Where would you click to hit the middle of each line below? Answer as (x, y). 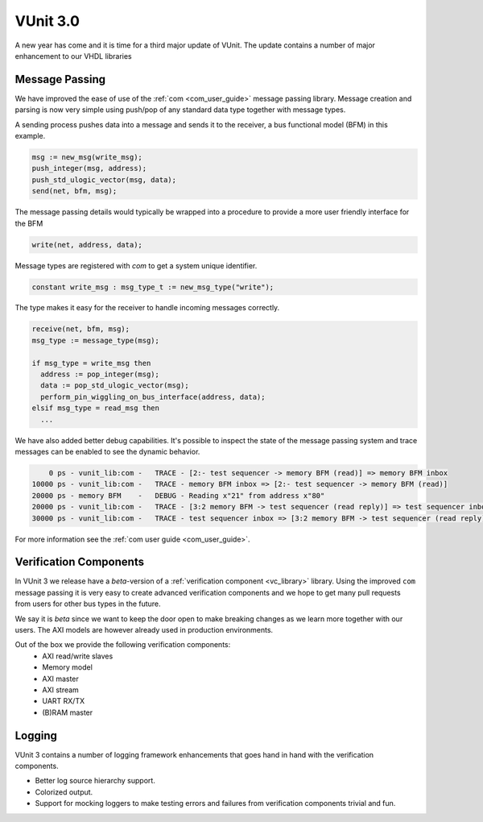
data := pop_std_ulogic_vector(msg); (115, 386)
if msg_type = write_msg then (91, 363)
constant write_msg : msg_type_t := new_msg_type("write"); (153, 287)
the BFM (29, 223)
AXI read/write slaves (78, 656)
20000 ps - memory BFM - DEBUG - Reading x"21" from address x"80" (178, 495)
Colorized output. (64, 792)
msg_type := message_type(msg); (96, 340)
